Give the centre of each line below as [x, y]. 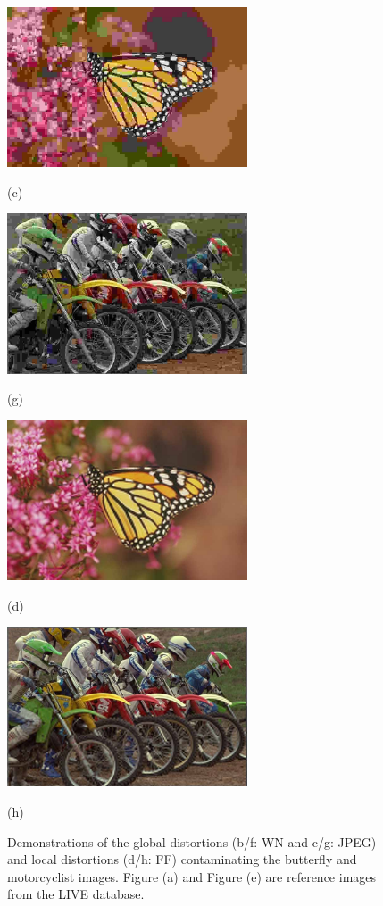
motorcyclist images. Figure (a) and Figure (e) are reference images [192, 876]
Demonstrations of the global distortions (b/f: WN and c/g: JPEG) [192, 841]
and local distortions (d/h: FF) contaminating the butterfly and [182, 859]
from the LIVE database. [76, 894]
